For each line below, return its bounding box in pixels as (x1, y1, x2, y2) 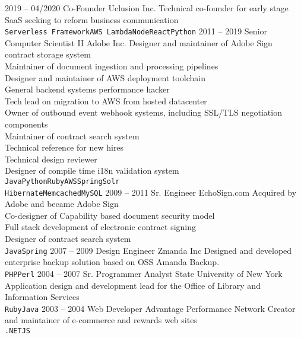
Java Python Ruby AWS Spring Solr (5, 177, 120, 186)
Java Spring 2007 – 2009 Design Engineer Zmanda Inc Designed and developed (5, 244, 292, 256)
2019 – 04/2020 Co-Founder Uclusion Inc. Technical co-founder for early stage (5, 2, 289, 14)
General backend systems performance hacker (5, 83, 170, 95)
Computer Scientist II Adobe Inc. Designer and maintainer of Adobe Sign (5, 36, 273, 49)
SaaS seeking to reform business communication (5, 13, 179, 25)
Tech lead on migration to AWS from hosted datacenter (5, 94, 207, 107)
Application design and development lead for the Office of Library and (5, 279, 261, 291)
